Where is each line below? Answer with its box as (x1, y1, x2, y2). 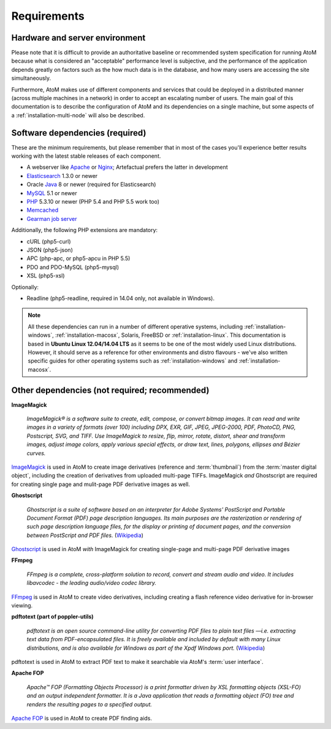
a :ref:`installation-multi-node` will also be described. (11, 111, 145, 119)
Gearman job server (26, 215, 77, 222)
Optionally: (11, 283, 39, 291)
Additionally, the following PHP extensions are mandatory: (11, 226, 158, 234)
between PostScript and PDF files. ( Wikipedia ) (26, 531, 144, 539)
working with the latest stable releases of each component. (11, 152, 161, 160)
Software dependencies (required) (11, 128, 146, 138)
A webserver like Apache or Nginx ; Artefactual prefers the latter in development (26, 163, 228, 171)
